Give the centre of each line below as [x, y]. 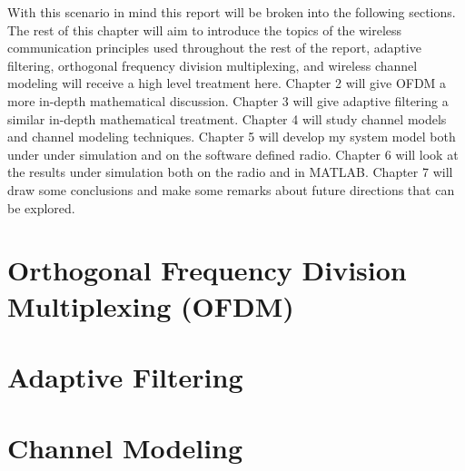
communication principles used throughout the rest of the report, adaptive [214, 48]
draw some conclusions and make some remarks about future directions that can [231, 189]
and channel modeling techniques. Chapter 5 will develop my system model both [232, 137]
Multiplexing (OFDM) [151, 305]
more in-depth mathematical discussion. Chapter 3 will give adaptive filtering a [228, 100]
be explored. [41, 207]
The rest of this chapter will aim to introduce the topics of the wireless [205, 29]
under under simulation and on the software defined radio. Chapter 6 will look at [233, 154]
